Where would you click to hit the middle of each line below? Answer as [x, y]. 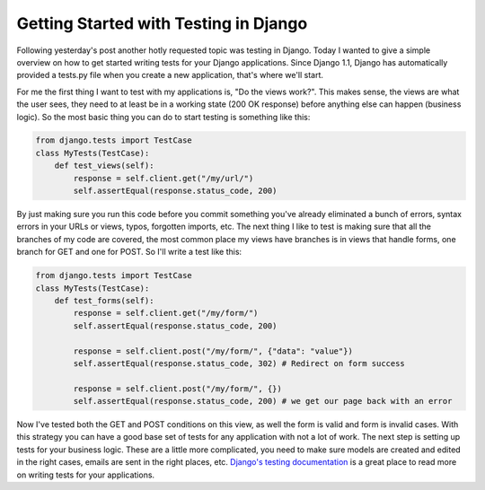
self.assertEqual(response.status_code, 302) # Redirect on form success [239, 363]
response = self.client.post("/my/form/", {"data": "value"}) [213, 351]
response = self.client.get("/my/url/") [163, 178]
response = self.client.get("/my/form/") [166, 313]
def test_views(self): [104, 166]
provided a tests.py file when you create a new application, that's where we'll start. [170, 75]
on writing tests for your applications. [86, 475]
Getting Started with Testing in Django [162, 23]
